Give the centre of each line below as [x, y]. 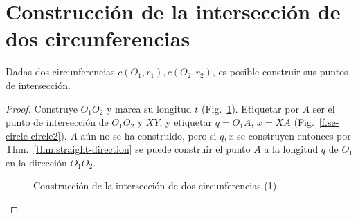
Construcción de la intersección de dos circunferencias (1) [155, 185]
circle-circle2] [33, 135]
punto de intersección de [57, 122]
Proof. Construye [42, 108]
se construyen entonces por [294, 135]
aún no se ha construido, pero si [149, 135]
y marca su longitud [149, 108]
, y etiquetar [186, 122]
